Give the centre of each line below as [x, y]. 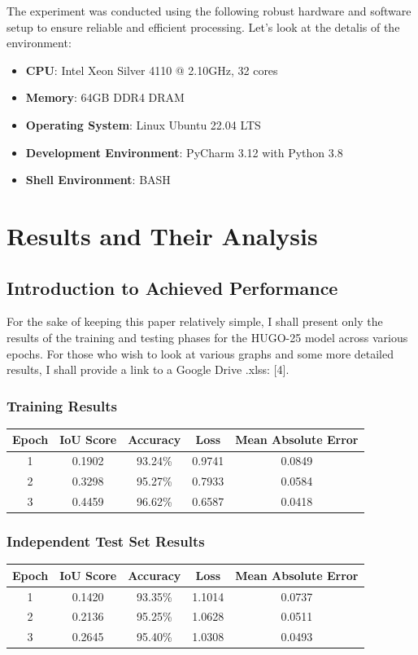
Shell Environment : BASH [98, 180]
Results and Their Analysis [162, 235]
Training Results [62, 405]
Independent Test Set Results [106, 541]
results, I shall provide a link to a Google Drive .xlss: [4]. [148, 369]
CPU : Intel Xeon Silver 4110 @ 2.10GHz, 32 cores [152, 70]
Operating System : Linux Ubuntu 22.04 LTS [143, 124]
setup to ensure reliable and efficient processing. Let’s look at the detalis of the [203, 26]
